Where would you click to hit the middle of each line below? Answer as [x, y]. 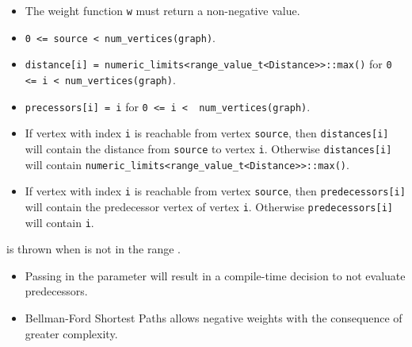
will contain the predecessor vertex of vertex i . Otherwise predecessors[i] [209, 206]
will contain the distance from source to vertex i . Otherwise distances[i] [208, 148]
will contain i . [59, 222]
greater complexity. [71, 333]
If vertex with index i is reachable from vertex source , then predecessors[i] [215, 191]
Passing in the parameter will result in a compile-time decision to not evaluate [215, 275]
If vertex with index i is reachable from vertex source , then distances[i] [207, 133]
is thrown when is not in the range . [93, 249]
